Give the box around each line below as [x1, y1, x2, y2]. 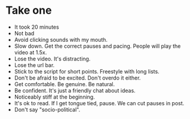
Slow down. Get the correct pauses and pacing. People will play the [14, 42, 181, 50]
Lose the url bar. [14, 61, 55, 69]
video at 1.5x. [14, 48, 47, 56]
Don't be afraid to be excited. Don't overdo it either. [14, 74, 141, 81]
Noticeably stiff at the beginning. [14, 93, 95, 100]
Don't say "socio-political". [14, 106, 81, 113]
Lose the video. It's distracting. [14, 55, 91, 62]
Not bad [14, 29, 35, 36]
